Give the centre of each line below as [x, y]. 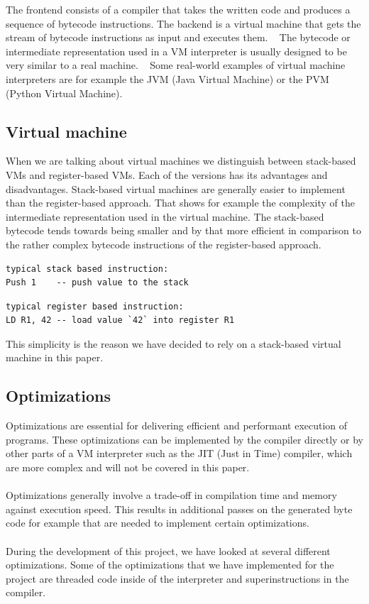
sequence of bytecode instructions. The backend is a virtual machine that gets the [183, 23]
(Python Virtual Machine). [64, 93]
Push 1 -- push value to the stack [97, 283]
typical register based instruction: [95, 306]
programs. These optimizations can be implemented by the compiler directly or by [185, 439]
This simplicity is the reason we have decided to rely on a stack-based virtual [174, 343]
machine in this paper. [55, 357]
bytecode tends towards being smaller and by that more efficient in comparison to [183, 230]
